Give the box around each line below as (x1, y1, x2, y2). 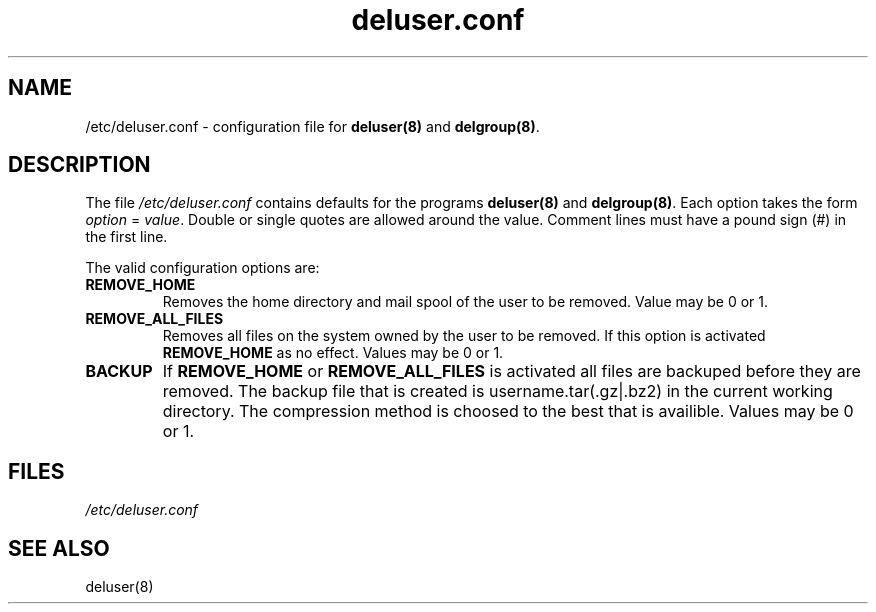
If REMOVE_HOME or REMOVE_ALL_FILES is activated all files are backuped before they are (162, 361, 861, 382)
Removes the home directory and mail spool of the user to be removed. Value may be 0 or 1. (162, 293, 769, 311)
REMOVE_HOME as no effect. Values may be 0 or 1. (162, 344, 504, 362)
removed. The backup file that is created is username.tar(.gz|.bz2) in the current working (162, 381, 833, 402)
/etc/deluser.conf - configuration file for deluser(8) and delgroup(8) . (85, 117, 540, 135)
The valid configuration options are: (85, 259, 320, 277)
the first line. (85, 228, 168, 246)
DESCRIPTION (8, 152, 151, 178)
